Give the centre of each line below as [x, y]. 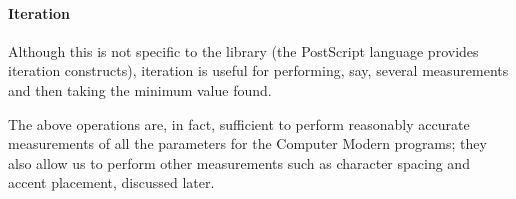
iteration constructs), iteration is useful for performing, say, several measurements [258, 70]
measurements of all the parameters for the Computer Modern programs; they [247, 143]
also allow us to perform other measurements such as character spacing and [239, 162]
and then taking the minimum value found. [140, 89]
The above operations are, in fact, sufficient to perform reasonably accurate [239, 123]
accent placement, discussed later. [111, 182]
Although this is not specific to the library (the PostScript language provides [243, 50]
